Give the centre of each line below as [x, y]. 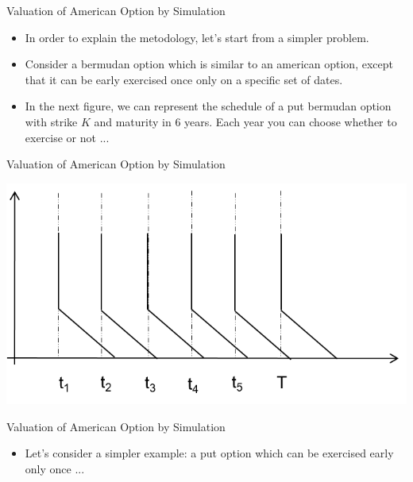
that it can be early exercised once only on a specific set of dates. [184, 79]
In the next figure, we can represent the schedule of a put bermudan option [208, 106]
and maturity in [133, 121]
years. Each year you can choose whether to [291, 121]
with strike [51, 121]
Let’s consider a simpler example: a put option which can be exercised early [209, 453]
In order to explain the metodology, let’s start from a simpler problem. [197, 37]
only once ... [55, 468]
